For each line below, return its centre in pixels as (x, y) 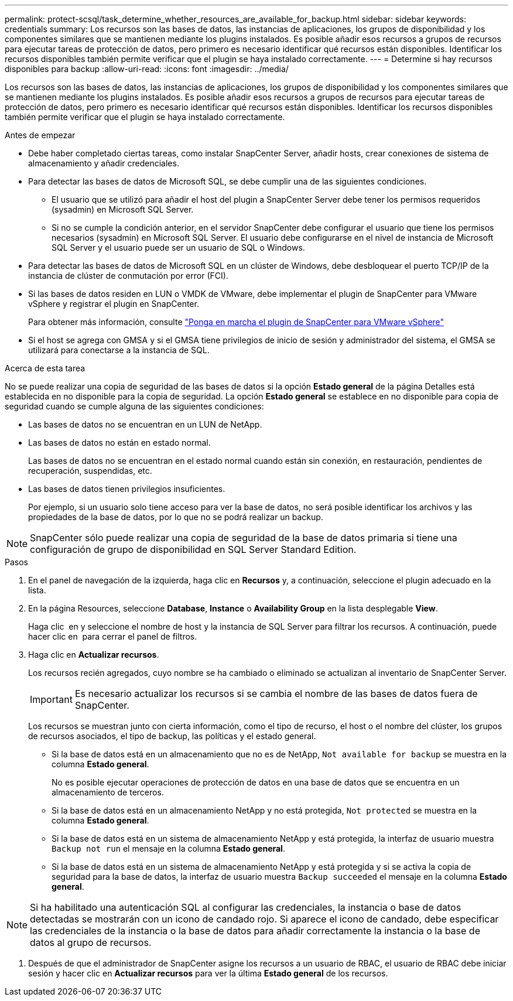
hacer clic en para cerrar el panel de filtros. (113, 636)
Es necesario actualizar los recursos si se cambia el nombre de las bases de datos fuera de (276, 693)
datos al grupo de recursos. (91, 942)
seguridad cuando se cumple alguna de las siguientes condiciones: (134, 406)
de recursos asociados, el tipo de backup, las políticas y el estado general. (172, 736)
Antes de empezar (40, 135)
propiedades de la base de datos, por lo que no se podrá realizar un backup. (176, 517)
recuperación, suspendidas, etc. (90, 471)
